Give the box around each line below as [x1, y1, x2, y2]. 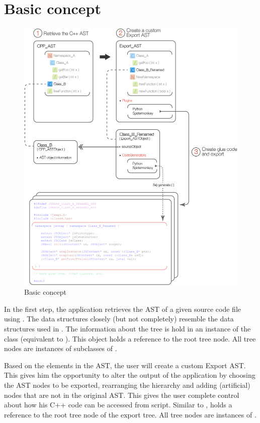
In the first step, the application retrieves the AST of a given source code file [4, 303, 241, 314]
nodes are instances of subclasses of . [4, 343, 117, 354]
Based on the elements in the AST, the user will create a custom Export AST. [4, 360, 246, 370]
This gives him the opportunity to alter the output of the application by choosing [4, 370, 255, 380]
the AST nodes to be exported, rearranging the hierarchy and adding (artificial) [4, 379, 250, 390]
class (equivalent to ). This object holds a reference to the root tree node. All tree [4, 333, 256, 344]
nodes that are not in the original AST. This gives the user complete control [4, 389, 239, 400]
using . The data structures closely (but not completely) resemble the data [4, 313, 234, 324]
